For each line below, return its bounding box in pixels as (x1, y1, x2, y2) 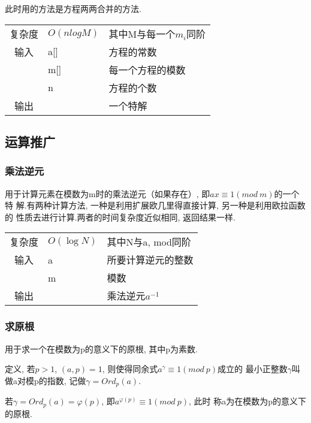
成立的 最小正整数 (218, 362, 288, 375)
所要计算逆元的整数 (107, 253, 194, 267)
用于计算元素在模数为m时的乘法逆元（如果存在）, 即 (5, 187, 210, 200)
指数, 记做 (47, 374, 86, 386)
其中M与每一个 (108, 26, 176, 41)
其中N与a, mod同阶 (107, 235, 191, 249)
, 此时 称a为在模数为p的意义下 (189, 395, 307, 407)
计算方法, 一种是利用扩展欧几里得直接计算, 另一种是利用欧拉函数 (52, 199, 306, 211)
